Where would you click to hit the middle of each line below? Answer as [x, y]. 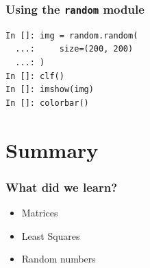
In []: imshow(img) [50, 90]
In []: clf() [35, 76]
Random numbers [59, 259]
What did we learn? [62, 187]
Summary [52, 149]
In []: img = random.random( [72, 35]
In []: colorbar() [47, 103]
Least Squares [51, 235]
